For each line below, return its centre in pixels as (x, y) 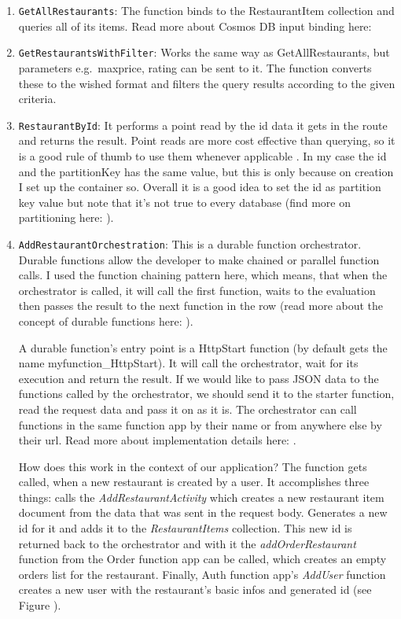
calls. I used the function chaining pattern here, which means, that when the (203, 275)
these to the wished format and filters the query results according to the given (207, 83)
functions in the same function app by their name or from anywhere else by (200, 424)
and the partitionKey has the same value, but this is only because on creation (206, 171)
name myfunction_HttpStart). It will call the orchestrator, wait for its (188, 363)
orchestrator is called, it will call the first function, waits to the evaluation (197, 290)
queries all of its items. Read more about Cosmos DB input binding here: (195, 26)
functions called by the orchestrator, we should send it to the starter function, (206, 394)
